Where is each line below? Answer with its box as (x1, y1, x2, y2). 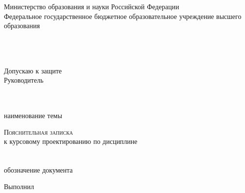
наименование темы (4, 110, 62, 120)
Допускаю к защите (4, 65, 62, 75)
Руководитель (4, 75, 44, 85)
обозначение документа (4, 164, 73, 175)
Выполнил (4, 181, 35, 191)
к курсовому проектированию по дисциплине (4, 136, 138, 146)
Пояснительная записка (4, 126, 73, 137)
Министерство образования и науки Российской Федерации (4, 1, 179, 11)
